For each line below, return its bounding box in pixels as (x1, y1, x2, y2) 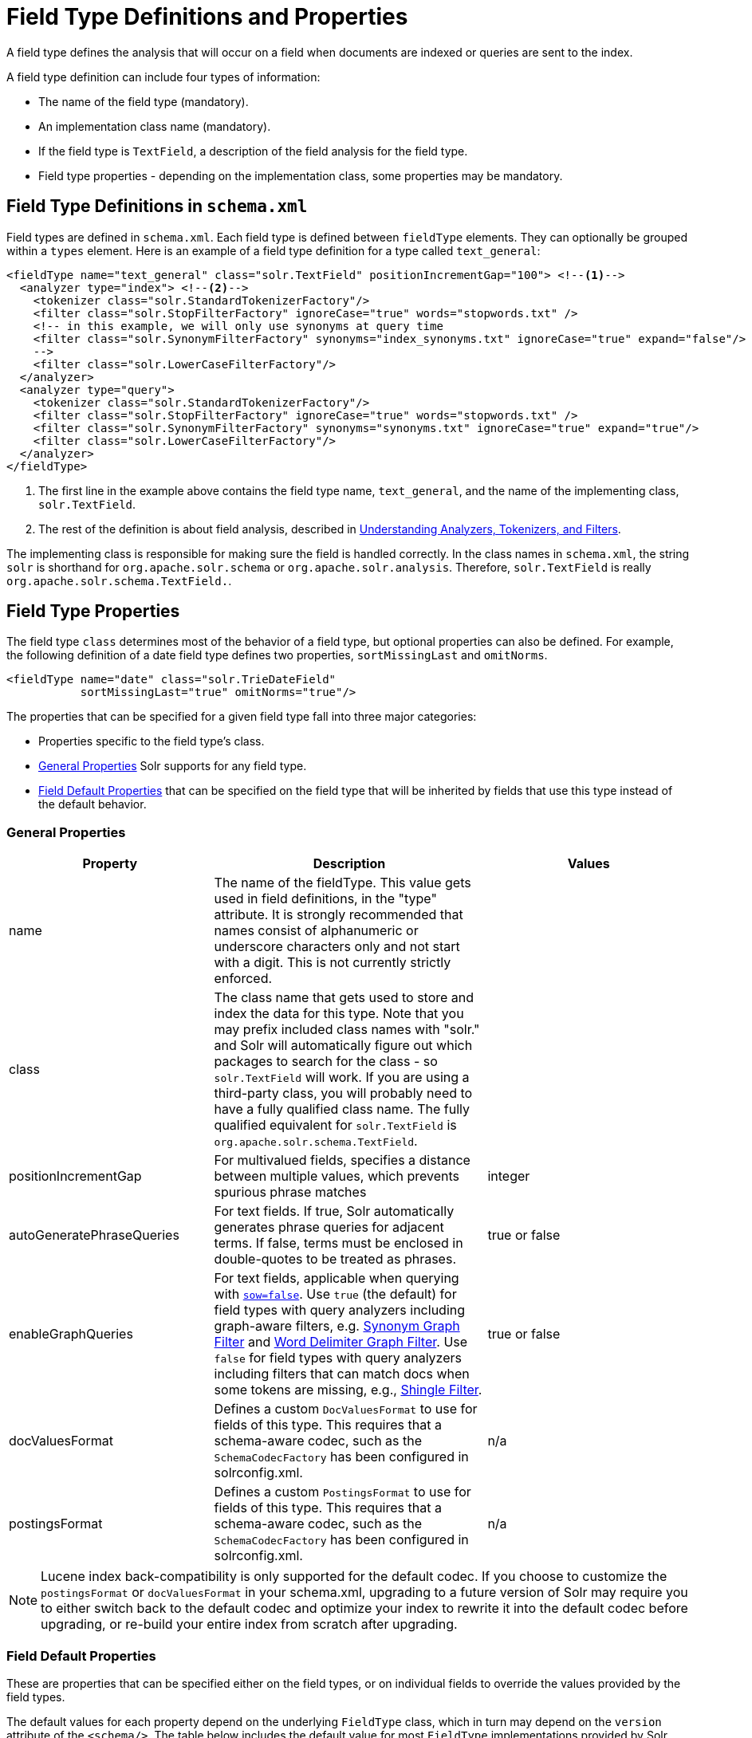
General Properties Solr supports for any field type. (38, 759, 307, 773)
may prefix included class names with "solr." (214, 1021, 480, 1038)
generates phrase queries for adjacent (214, 1219, 444, 1236)
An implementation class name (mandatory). (38, 119, 271, 133)
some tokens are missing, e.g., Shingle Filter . (214, 1382, 482, 1398)
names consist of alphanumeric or (214, 922, 419, 939)
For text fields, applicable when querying (214, 1270, 459, 1287)
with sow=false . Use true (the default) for (214, 1286, 457, 1303)
